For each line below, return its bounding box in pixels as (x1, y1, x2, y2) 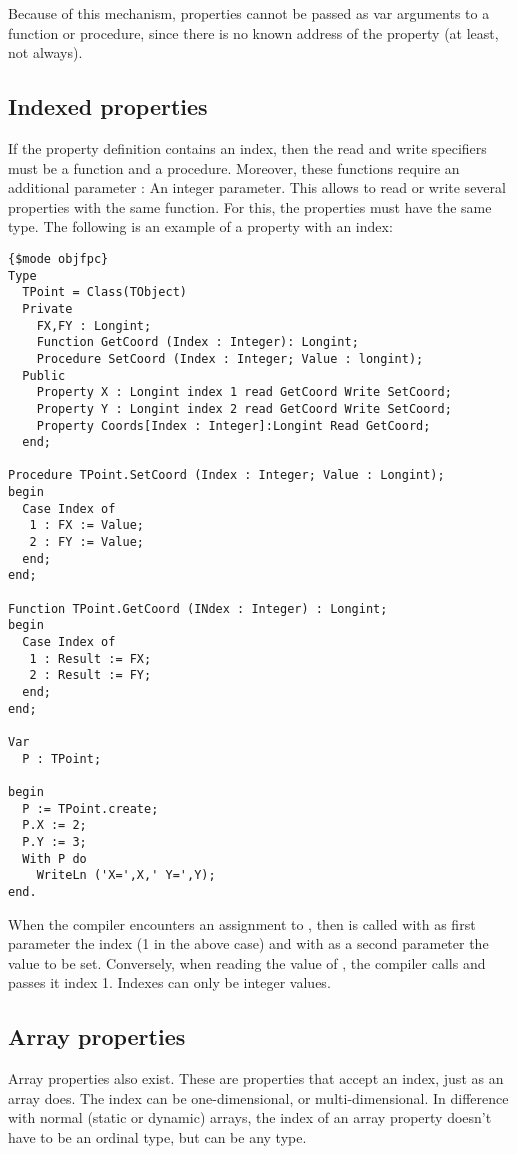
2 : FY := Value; (29, 535, 145, 550)
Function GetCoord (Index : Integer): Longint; (36, 335, 359, 350)
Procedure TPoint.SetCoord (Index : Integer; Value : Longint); (8, 468, 445, 483)
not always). (8, 42, 83, 63)
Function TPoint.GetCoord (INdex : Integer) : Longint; (8, 601, 388, 616)
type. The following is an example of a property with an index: (8, 216, 393, 237)
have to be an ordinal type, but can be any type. (8, 1126, 307, 1147)
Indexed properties (8, 91, 208, 122)
